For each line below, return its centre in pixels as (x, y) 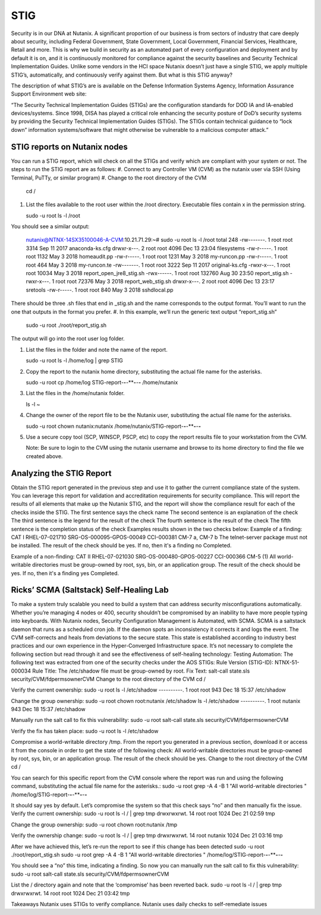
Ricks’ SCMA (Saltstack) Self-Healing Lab (90, 590)
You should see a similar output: (50, 226)
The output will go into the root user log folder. (68, 339)
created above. (44, 456)
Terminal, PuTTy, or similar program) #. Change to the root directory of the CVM (109, 178)
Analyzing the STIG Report (61, 473)
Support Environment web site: (49, 94)
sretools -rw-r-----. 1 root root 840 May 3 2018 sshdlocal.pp (100, 290)
